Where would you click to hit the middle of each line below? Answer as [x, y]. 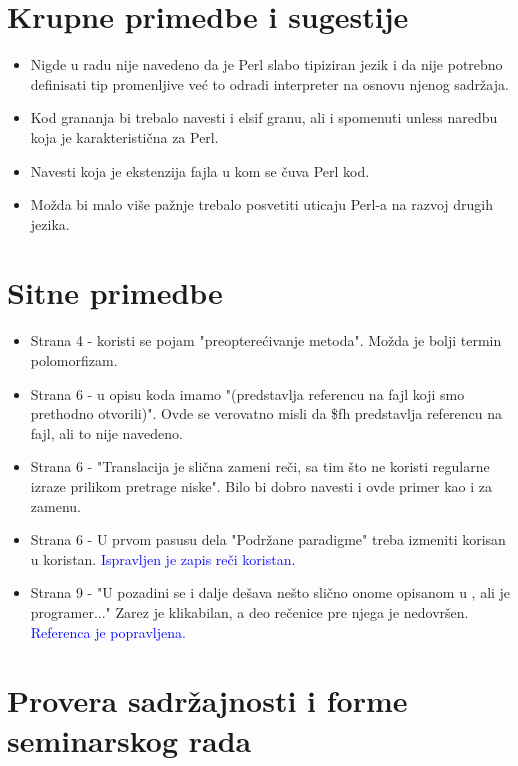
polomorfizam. [74, 360]
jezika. [50, 223]
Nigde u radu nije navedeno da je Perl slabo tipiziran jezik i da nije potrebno [266, 64]
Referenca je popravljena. [108, 631]
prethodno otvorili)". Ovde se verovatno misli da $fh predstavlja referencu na [266, 413]
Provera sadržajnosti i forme [207, 700]
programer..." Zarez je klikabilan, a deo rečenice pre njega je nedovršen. [249, 611]
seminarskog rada [129, 739]
